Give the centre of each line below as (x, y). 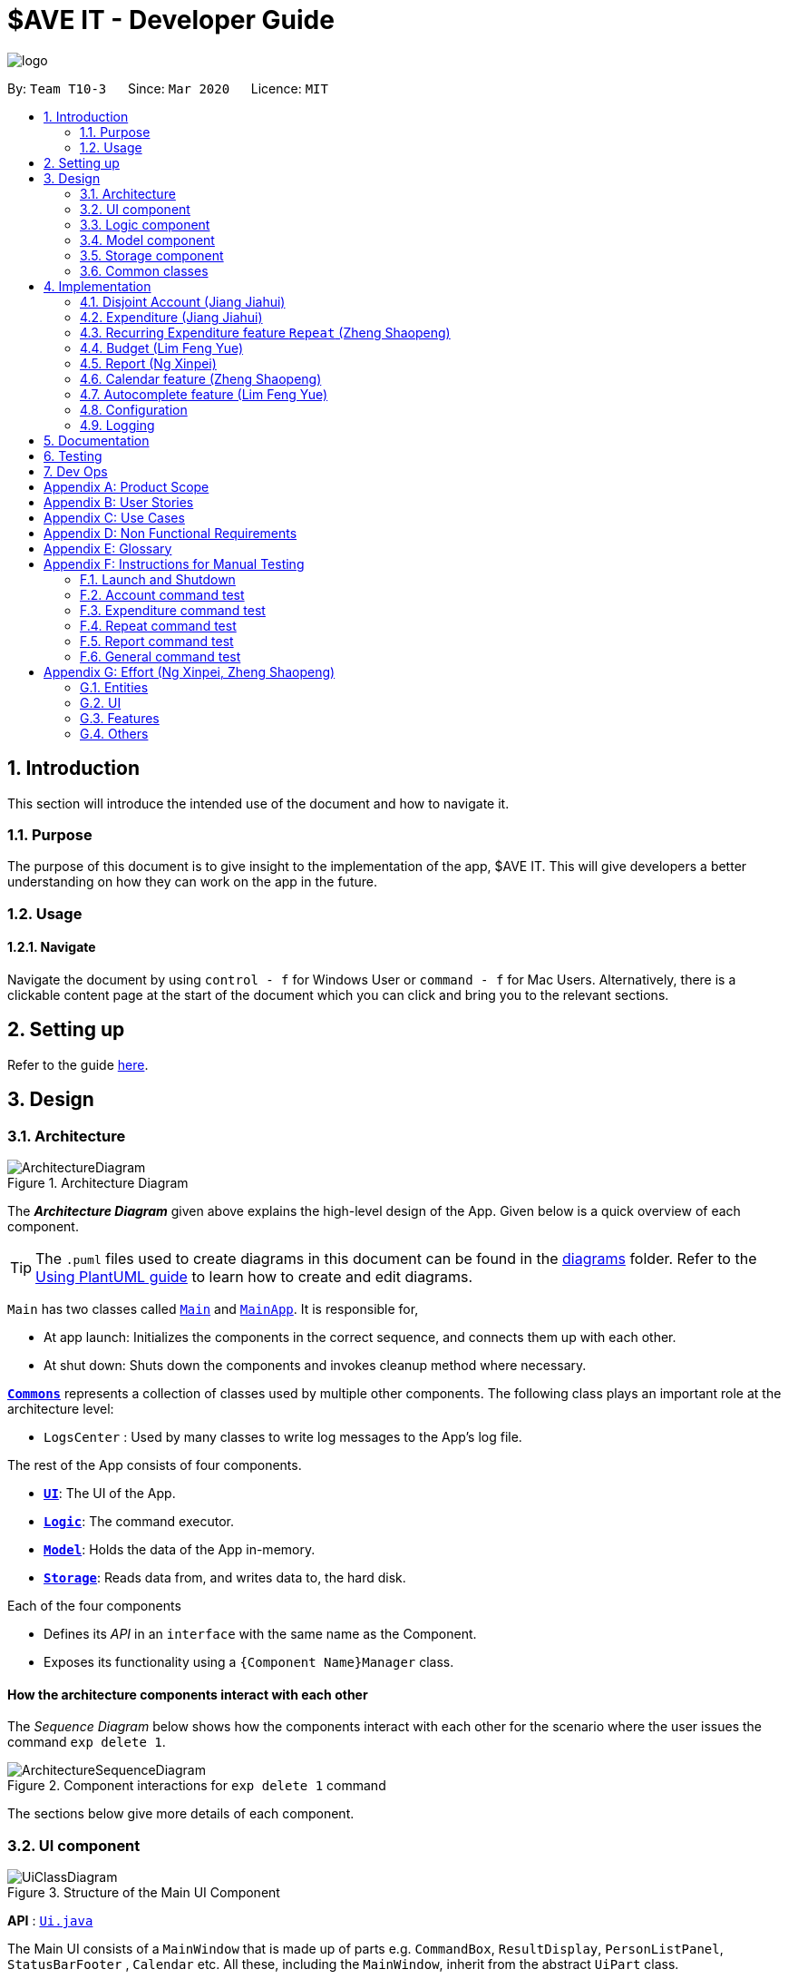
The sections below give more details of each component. (181, 1814)
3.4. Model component (147, 240)
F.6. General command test (161, 656)
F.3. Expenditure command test (173, 610)
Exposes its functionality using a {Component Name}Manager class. (249, 1662)
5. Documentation (97, 440)
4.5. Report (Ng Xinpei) (148, 363)
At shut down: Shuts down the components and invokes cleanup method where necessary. (315, 1365)
